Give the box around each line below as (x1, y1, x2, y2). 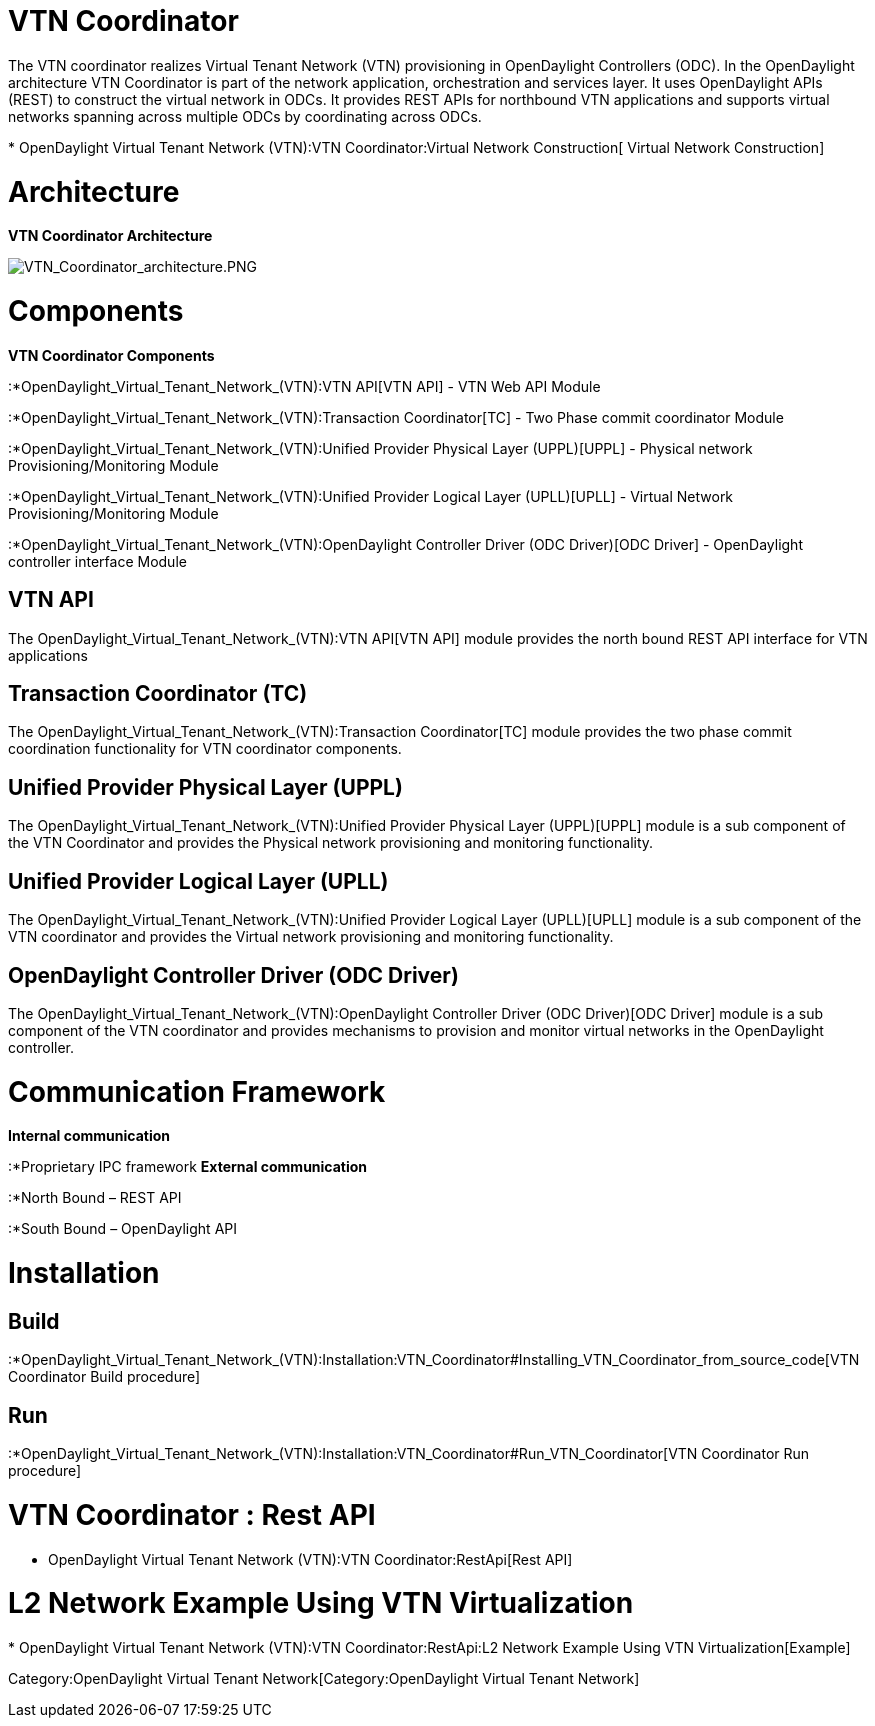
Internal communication (8, 1127, 171, 1145)
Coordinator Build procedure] (8, 1368, 201, 1386)
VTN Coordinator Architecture (8, 227, 213, 245)
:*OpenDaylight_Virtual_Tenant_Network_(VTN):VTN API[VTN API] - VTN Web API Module (8, 377, 601, 395)
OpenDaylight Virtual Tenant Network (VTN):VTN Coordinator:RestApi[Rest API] (48, 1550, 573, 1568)
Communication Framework (8, 1074, 386, 1109)
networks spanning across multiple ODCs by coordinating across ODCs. (8, 107, 482, 125)
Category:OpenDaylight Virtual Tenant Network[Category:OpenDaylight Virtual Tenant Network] (8, 1670, 640, 1688)
